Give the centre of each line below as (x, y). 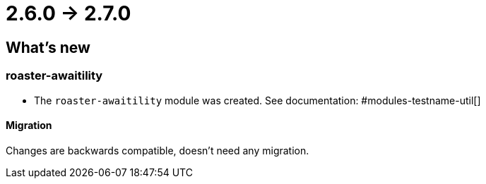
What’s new (48, 47)
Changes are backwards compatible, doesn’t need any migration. (158, 150)
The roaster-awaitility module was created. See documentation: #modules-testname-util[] (257, 100)
